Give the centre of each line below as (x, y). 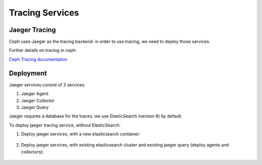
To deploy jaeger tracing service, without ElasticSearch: (65, 125)
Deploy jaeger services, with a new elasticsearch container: (81, 134)
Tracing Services (44, 13)
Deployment (28, 73)
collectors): (32, 152)
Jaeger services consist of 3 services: (47, 84)
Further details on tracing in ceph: (43, 50)
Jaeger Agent (35, 94)
